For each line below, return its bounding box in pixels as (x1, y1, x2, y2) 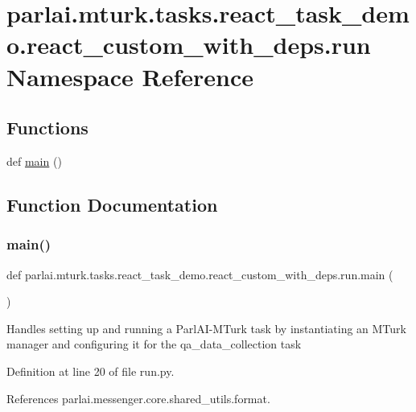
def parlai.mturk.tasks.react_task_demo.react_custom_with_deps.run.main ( (6, 266, 393, 282)
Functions (6, 115, 89, 140)
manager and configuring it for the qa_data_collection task (6, 336, 302, 352)
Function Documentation (6, 192, 218, 216)
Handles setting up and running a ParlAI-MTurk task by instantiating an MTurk (6, 319, 406, 336)
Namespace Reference (6, 60, 253, 93)
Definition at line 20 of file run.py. (6, 362, 175, 379)
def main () (6, 152, 62, 169)
